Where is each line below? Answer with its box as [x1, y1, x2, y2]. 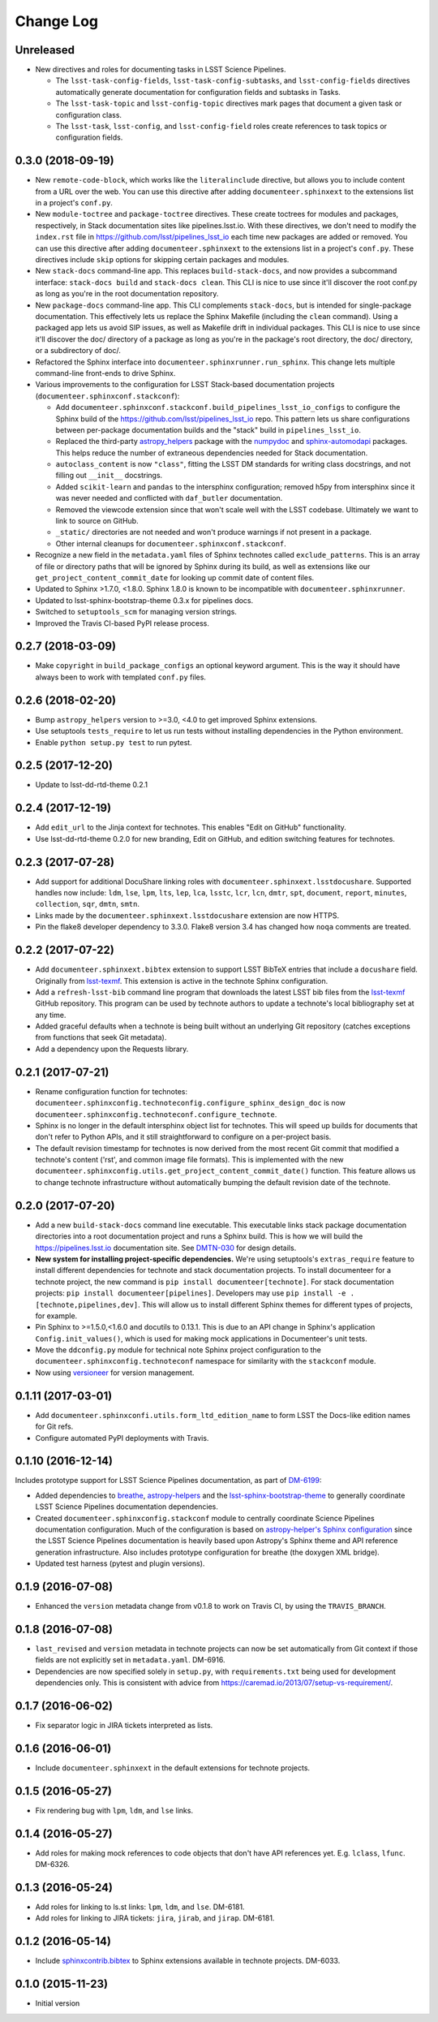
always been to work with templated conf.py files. [35, 672, 207, 682]
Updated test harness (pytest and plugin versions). [35, 1559, 205, 1568]
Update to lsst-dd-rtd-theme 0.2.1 [35, 780, 148, 790]
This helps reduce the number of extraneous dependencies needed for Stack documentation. [55, 447, 368, 458]
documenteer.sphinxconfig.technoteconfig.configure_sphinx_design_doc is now [35, 1098, 346, 1108]
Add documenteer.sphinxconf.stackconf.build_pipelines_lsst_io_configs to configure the [55, 403, 401, 412]
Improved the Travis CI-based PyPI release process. [35, 618, 210, 628]
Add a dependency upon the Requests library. [35, 1044, 189, 1054]
